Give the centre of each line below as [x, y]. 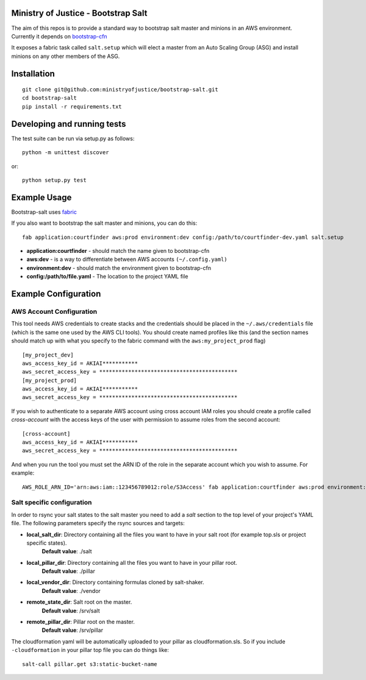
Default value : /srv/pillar [73, 630]
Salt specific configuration [52, 503]
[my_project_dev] [48, 355]
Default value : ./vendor [71, 590]
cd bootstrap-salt [50, 98]
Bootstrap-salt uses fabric [44, 212]
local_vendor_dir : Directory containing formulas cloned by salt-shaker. [115, 583]
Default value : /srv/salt [71, 611]
